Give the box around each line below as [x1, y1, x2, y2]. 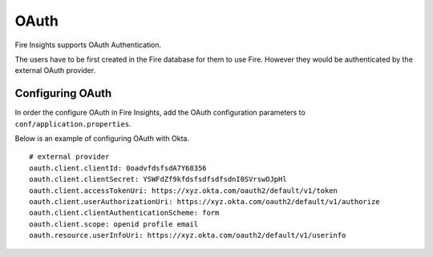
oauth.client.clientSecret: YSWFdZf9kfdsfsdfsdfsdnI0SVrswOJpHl [29, 175, 288, 184]
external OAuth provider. [14, 66, 96, 75]
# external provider [29, 152, 110, 162]
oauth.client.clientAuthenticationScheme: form [29, 208, 220, 218]
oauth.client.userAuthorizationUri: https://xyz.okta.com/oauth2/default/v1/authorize [29, 197, 380, 206]
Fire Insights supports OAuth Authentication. [14, 40, 162, 50]
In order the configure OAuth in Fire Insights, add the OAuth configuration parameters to [14, 108, 306, 118]
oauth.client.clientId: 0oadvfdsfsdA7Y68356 [29, 163, 208, 172]
